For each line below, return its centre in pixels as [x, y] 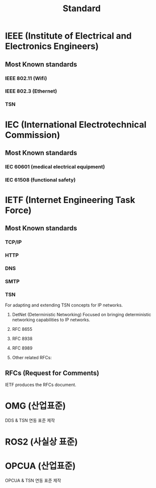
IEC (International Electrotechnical [76, 124]
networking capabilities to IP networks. [51, 320]
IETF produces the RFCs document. [41, 385]
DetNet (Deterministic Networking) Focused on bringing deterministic [82, 315]
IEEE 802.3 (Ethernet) [31, 91]
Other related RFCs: [32, 358]
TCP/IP [13, 242]
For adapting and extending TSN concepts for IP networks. [64, 305]
